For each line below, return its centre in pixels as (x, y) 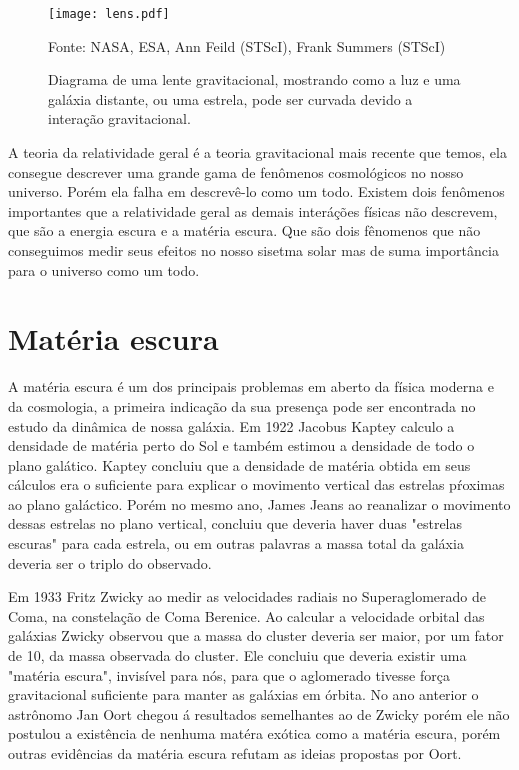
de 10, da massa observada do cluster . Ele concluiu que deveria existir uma (237, 655)
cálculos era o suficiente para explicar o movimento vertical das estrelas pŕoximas (256, 484)
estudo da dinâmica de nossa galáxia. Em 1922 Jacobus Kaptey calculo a (231, 425)
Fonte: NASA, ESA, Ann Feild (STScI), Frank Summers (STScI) (247, 45)
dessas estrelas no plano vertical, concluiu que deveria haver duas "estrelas (235, 523)
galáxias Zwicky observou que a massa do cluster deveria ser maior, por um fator (256, 635)
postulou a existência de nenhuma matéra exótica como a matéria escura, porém (254, 733)
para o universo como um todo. (104, 269)
